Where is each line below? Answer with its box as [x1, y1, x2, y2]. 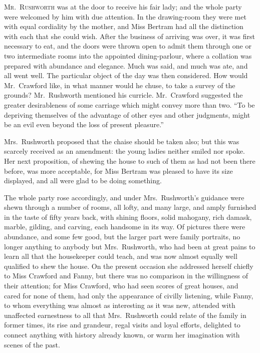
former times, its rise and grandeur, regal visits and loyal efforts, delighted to [4, 319, 240, 330]
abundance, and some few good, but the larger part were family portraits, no [4, 231, 240, 242]
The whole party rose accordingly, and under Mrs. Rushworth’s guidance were [4, 192, 244, 202]
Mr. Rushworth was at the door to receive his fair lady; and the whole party [4, 2, 242, 12]
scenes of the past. [4, 339, 60, 349]
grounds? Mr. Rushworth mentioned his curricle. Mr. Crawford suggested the [4, 90, 243, 100]
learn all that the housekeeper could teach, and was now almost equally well [4, 251, 237, 261]
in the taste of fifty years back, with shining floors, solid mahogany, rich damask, [4, 211, 252, 222]
